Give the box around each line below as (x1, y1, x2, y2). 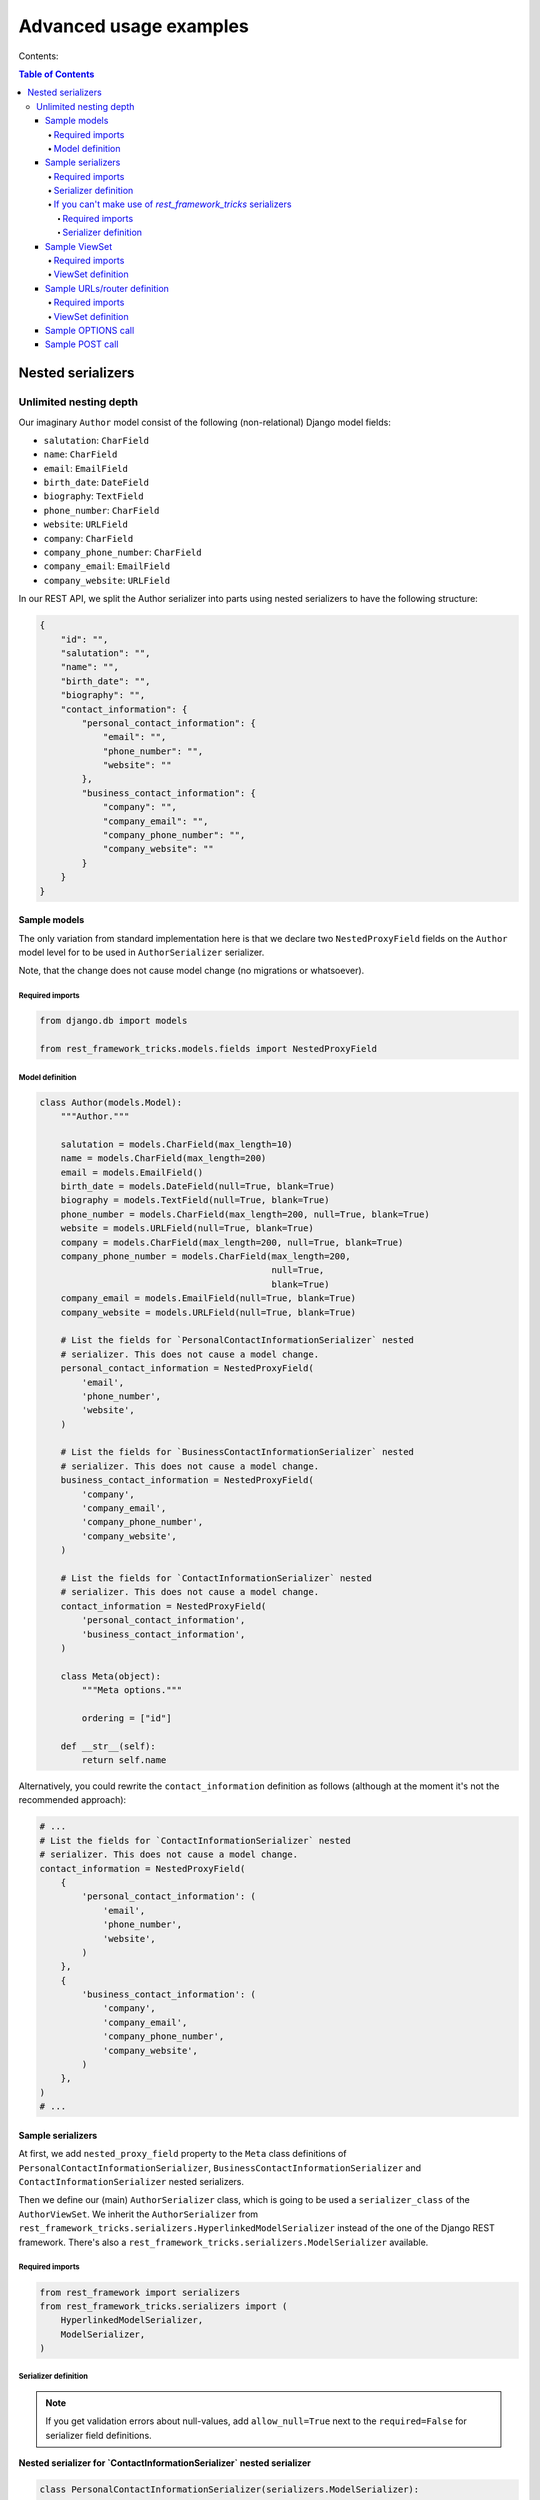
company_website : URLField (43, 574, 170, 586)
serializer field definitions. (45, 2429, 152, 2441)
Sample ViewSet (45, 240, 113, 252)
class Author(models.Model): (39, 1096, 183, 1108)
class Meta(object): (60, 1670, 162, 1682)
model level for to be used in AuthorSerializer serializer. (18, 946, 265, 958)
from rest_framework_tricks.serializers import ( (39, 2300, 288, 2312)
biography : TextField (43, 490, 144, 502)
